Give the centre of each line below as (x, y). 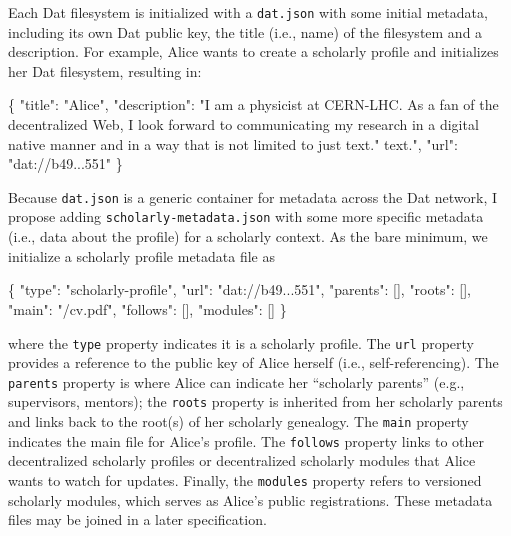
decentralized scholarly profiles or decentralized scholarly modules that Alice (242, 460)
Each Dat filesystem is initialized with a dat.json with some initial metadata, (248, 12)
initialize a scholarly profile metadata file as (142, 255)
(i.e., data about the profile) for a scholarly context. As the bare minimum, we (248, 236)
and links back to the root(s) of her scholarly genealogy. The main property (238, 421)
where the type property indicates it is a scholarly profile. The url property (241, 342)
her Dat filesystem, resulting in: (105, 70)
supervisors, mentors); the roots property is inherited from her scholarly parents (255, 401)
